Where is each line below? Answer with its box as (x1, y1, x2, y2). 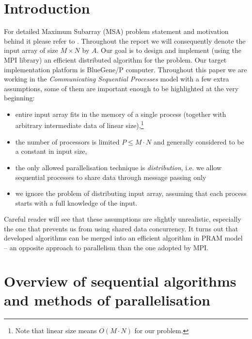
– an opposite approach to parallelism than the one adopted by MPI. (4, 242, 209, 253)
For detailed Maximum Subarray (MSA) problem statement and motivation (4, 26, 229, 36)
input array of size (4, 45, 58, 55)
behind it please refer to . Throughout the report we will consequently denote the (4, 35, 246, 46)
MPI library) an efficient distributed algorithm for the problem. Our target (4, 54, 227, 65)
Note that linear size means (15, 325, 97, 335)
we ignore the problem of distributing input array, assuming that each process (15, 188, 247, 198)
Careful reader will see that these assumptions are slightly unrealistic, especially (4, 214, 241, 224)
